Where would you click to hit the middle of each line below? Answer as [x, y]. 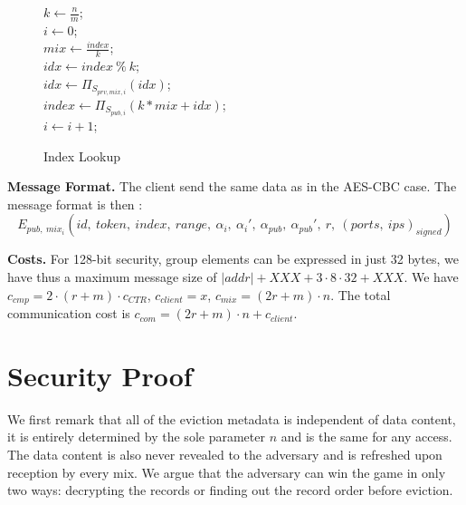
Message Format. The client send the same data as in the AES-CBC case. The [232, 186]
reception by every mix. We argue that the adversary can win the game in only [227, 472]
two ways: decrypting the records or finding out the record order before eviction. [230, 490]
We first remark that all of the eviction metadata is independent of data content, [232, 418]
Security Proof [100, 375]
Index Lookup [82, 155]
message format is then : [75, 204]
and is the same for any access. [366, 437]
